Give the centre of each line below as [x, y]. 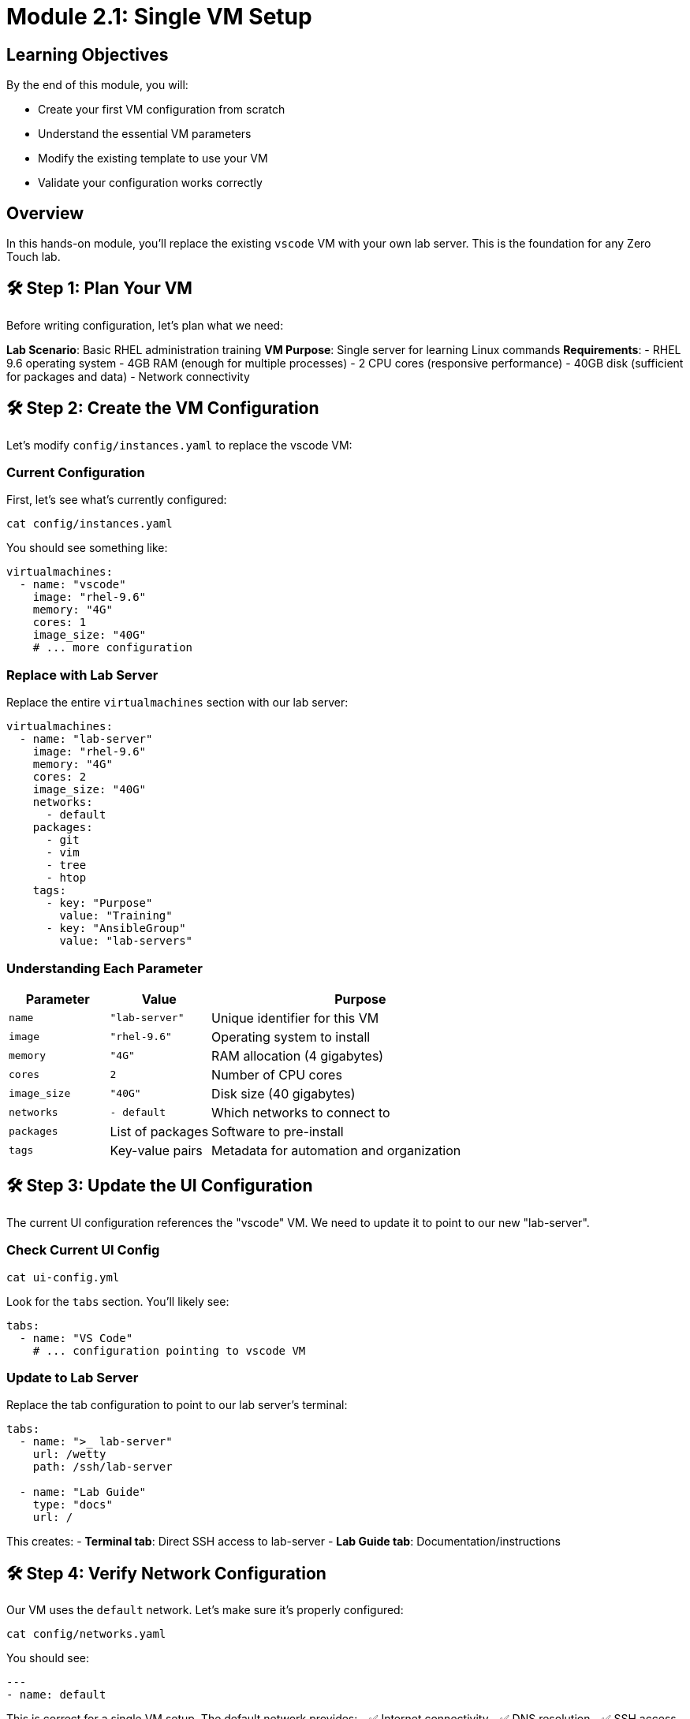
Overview [45, 213]
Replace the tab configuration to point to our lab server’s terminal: [177, 1405]
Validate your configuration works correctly [150, 183]
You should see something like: [87, 548]
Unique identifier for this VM [295, 1018]
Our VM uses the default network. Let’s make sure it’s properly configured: [205, 1610]
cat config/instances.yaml [90, 524]
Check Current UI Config [83, 1250]
